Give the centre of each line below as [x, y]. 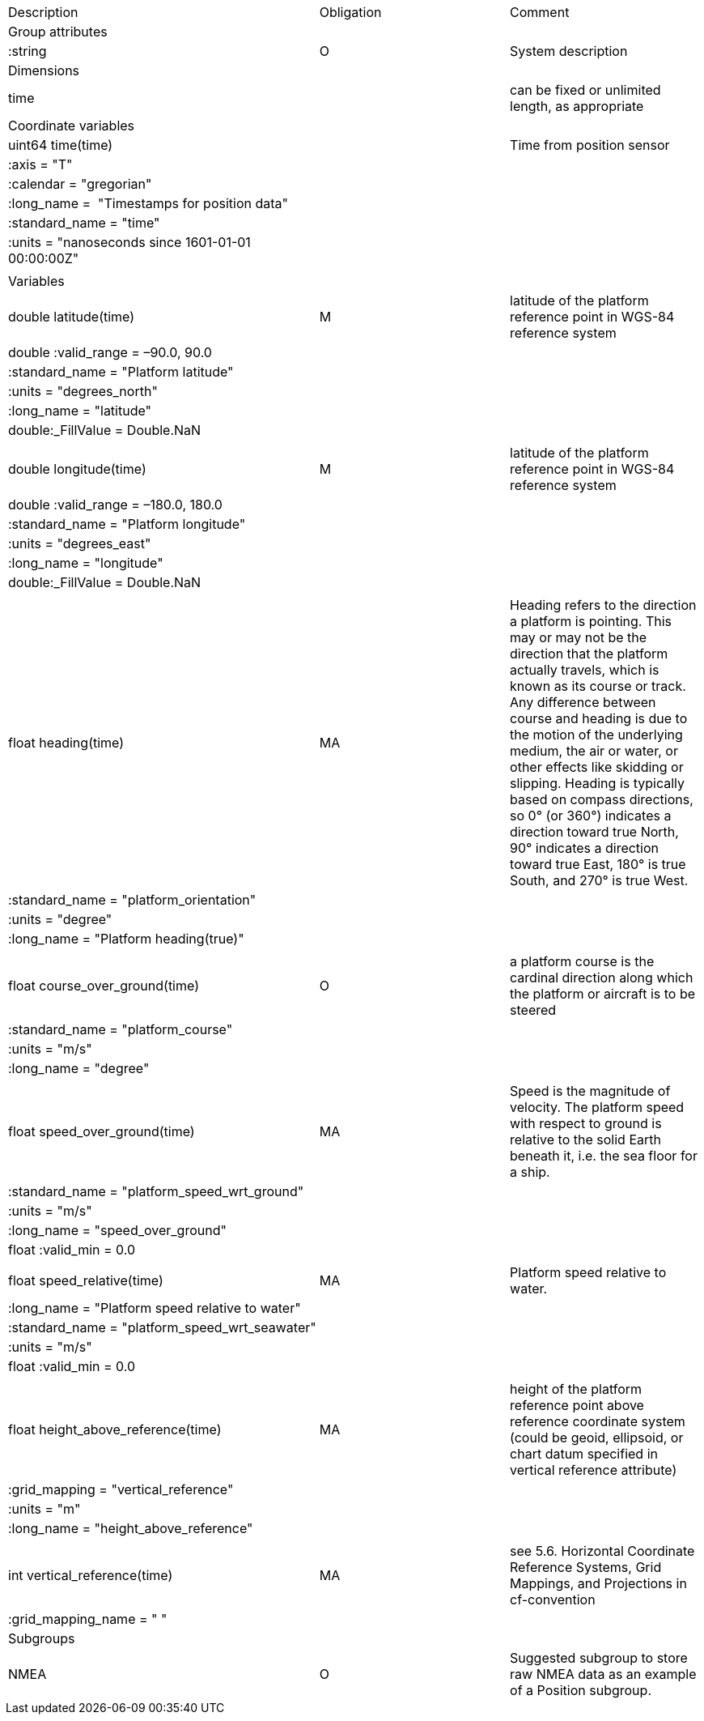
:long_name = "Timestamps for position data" [148, 203]
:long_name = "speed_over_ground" [117, 1230]
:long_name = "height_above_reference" [131, 1528]
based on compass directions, [602, 799]
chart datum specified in [584, 1454]
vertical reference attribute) [594, 1470]
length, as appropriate [577, 106]
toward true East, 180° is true [598, 864]
